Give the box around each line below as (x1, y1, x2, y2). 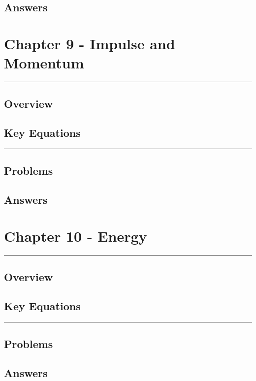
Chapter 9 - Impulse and (4, 33, 175, 53)
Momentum (4, 53, 84, 73)
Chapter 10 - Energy (4, 225, 147, 246)
